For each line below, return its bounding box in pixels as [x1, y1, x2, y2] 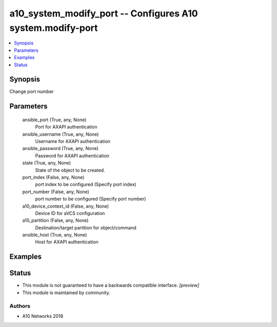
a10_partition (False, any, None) [22, 217, 89, 224]
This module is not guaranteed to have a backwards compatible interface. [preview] [22, 282, 200, 288]
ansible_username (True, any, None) [22, 131, 99, 137]
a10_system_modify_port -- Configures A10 [9, 8, 198, 19]
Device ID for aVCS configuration [35, 210, 105, 216]
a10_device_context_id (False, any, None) [22, 203, 109, 209]
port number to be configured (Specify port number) [35, 196, 146, 202]
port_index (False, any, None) [22, 174, 85, 180]
